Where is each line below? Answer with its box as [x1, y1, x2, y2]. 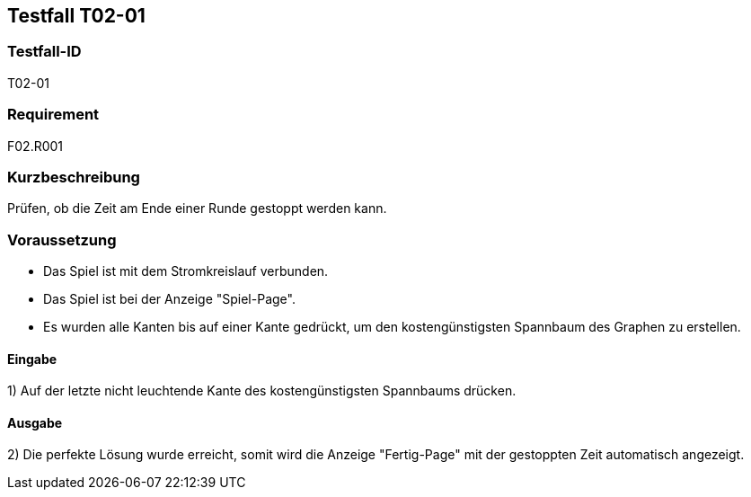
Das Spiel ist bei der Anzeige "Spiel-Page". [43, 291, 296, 307]
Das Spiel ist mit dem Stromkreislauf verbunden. [43, 263, 329, 280]
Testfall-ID [7, 42, 82, 61]
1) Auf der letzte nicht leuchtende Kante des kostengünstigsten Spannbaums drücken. [7, 383, 517, 399]
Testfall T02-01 [7, 4, 146, 27]
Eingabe [7, 351, 57, 367]
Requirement [7, 105, 100, 124]
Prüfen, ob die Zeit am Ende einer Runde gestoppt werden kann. [7, 200, 387, 217]
